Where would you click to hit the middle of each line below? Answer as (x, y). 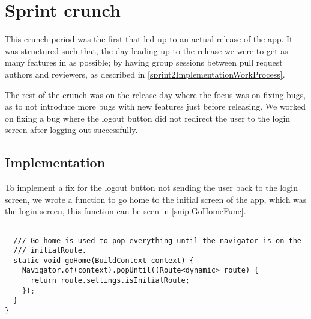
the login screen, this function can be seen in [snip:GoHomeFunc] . (125, 211)
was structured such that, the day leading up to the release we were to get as (146, 50)
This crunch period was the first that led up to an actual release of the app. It (149, 39)
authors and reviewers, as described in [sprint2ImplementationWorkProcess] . (145, 74)
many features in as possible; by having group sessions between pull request (144, 62)
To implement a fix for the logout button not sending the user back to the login (151, 187)
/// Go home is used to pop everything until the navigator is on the (157, 240)
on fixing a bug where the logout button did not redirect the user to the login (148, 118)
